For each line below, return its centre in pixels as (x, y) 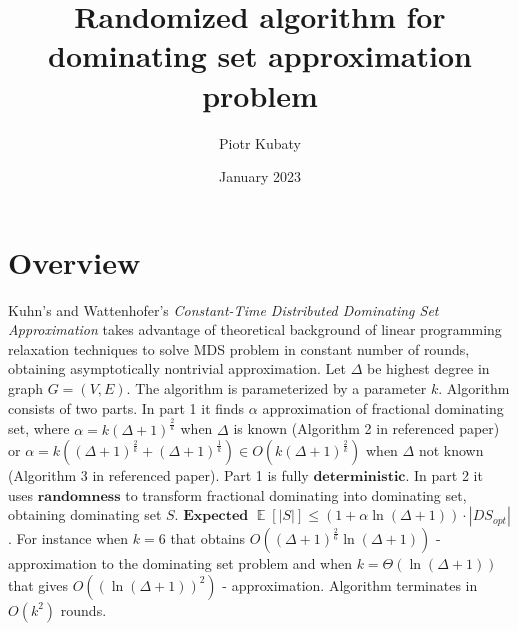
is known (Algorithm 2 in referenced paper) (366, 428)
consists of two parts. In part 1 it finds (126, 407)
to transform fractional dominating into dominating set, (296, 494)
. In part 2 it (444, 475)
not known (451, 450)
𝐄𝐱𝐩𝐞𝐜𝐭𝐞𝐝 (216, 516)
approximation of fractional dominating (383, 407)
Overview (74, 261)
